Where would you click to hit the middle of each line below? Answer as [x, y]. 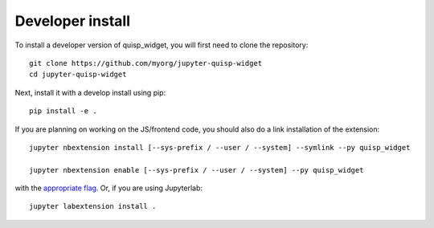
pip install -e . [63, 111]
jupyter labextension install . [93, 206]
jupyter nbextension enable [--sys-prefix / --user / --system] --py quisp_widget [197, 170]
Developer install [73, 21]
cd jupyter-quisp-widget [78, 75]
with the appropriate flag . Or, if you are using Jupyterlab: [109, 188]
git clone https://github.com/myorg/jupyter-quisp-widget [146, 63]
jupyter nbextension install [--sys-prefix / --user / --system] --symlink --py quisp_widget [220, 147]
